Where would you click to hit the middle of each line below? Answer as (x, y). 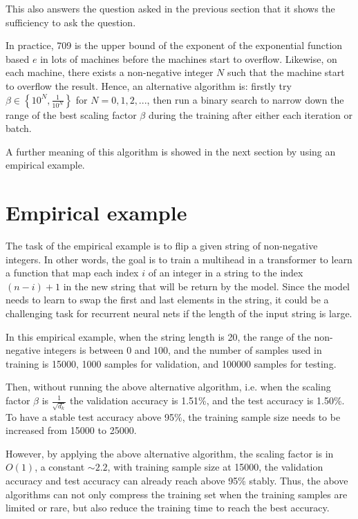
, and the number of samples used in (245, 350)
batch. (19, 128)
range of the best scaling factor (71, 114)
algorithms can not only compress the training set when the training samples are (177, 494)
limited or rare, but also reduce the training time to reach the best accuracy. (168, 508)
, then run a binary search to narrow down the (245, 99)
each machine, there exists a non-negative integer (110, 72)
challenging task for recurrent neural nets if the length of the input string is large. (179, 313)
